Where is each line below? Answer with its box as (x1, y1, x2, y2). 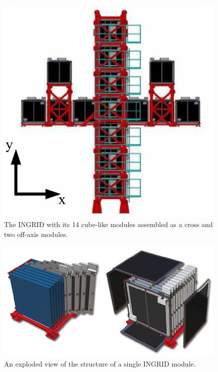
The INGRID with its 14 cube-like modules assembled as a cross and (4, 219, 213, 230)
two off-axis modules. (4, 229, 68, 239)
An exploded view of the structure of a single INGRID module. (4, 358, 196, 369)
